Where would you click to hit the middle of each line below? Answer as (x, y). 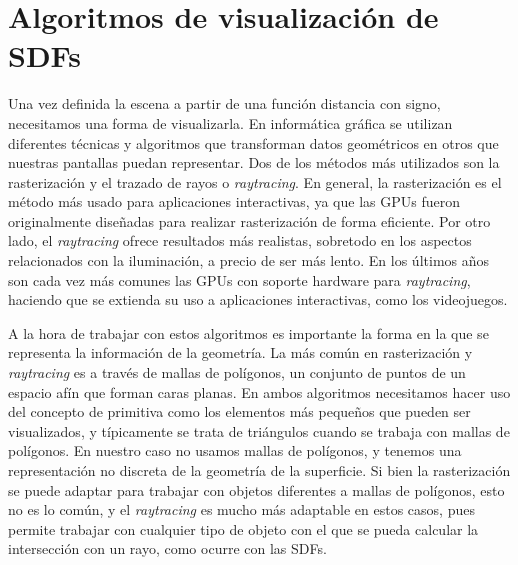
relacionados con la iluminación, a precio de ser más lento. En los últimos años (249, 260)
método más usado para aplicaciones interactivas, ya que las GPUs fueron (234, 201)
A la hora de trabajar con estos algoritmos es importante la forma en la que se (248, 332)
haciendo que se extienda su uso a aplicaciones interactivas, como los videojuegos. (258, 299)
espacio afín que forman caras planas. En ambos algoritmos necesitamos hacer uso (259, 391)
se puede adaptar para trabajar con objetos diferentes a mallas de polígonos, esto (256, 489)
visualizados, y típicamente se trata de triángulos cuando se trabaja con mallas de (259, 430)
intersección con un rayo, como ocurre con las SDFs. (167, 548)
